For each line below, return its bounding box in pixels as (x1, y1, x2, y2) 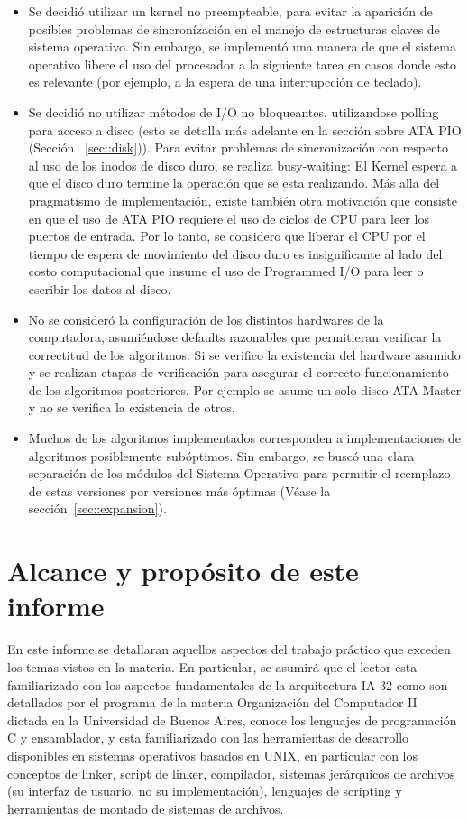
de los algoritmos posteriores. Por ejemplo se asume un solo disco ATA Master (28, 380, 462, 399)
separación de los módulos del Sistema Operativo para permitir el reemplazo (28, 464, 451, 483)
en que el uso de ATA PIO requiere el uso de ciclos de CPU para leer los (28, 208, 429, 227)
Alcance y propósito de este (7, 552, 359, 589)
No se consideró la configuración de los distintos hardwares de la (28, 309, 384, 328)
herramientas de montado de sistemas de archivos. (7, 798, 284, 817)
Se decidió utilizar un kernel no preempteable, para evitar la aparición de (28, 2, 433, 20)
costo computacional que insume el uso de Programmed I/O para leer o (28, 262, 424, 281)
